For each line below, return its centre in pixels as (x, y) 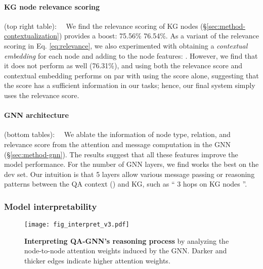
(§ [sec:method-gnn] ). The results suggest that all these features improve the (121, 154)
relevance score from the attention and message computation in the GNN (118, 144)
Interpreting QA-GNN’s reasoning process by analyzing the (127, 240)
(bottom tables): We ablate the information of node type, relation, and (117, 134)
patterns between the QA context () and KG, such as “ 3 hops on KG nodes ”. (126, 184)
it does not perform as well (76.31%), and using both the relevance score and (123, 65)
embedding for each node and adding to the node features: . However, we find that (131, 55)
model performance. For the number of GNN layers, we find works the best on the (131, 164)
